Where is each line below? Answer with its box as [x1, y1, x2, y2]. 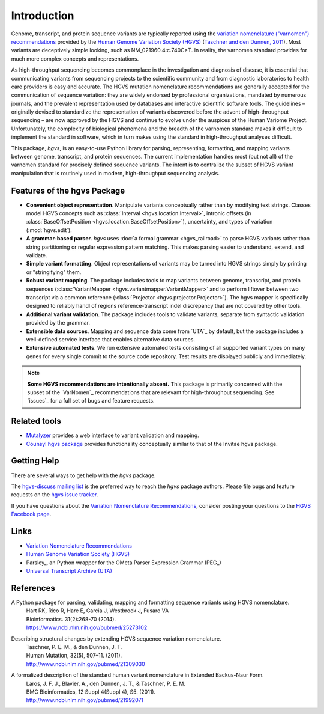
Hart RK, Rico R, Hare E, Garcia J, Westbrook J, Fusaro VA [26, 607, 169, 614]
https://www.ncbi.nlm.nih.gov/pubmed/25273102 [26, 624, 148, 631]
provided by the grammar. [26, 319, 90, 326]
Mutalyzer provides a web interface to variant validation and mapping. [26, 432, 199, 439]
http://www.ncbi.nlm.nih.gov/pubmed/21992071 [26, 697, 144, 704]
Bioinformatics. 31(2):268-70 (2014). [26, 615, 116, 623]
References [11, 583, 55, 593]
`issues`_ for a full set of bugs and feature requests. [27, 397, 155, 404]
